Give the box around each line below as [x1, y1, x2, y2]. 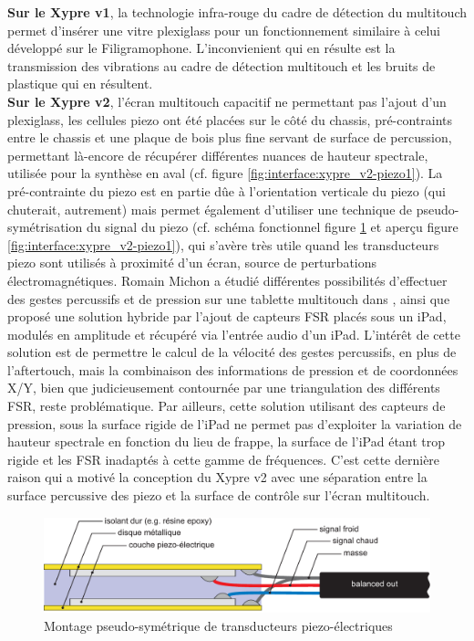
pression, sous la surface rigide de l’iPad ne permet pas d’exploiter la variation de [7, 414, 462, 433]
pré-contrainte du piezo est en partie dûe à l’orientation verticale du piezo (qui [7, 181, 446, 200]
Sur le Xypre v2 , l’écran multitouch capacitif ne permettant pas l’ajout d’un [7, 91, 447, 110]
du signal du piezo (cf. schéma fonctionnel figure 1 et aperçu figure [86, 217, 459, 236]
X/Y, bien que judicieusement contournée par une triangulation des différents [7, 378, 440, 397]
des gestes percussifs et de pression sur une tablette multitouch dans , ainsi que [7, 289, 450, 308]
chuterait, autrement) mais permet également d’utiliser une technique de [7, 199, 413, 218]
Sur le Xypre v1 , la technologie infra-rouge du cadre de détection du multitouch [7, 3, 467, 21]
